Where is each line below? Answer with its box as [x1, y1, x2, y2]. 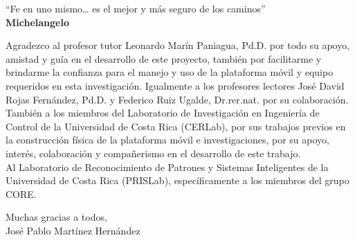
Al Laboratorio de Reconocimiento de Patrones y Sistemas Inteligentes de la [6, 159, 329, 174]
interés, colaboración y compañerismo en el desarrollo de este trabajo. [6, 146, 301, 160]
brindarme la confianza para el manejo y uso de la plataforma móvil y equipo [6, 65, 334, 79]
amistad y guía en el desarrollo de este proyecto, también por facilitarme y [6, 51, 322, 66]
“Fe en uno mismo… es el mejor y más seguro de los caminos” [6, 1, 266, 15]
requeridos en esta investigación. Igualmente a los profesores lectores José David [6, 78, 345, 92]
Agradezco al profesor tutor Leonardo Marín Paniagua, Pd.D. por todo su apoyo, [6, 38, 350, 52]
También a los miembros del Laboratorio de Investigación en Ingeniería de [6, 106, 320, 120]
